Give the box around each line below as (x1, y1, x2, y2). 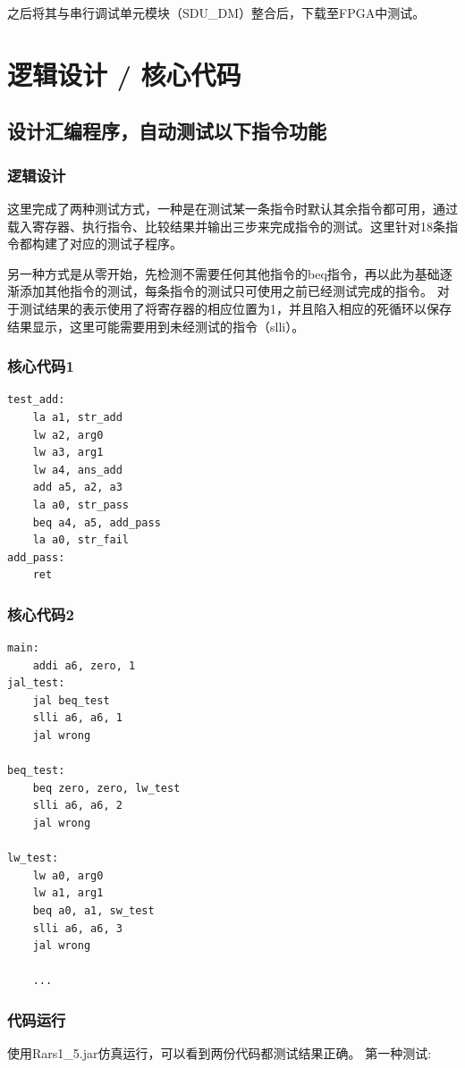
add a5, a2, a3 (32, 481, 123, 494)
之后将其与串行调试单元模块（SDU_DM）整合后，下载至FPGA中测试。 (7, 4, 426, 21)
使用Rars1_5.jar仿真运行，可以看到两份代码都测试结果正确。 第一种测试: (7, 1044, 432, 1063)
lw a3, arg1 (32, 446, 104, 459)
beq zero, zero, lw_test (32, 781, 181, 795)
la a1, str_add (32, 410, 123, 424)
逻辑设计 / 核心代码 (7, 55, 241, 92)
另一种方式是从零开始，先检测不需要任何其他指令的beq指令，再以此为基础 (7, 264, 440, 282)
